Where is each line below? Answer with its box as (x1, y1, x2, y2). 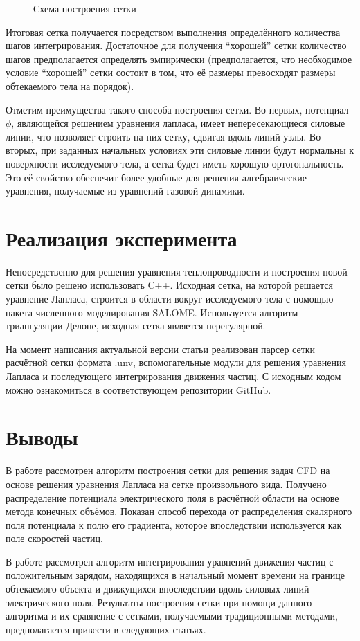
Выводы (6, 423, 78, 451)
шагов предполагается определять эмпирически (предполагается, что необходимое (6, 51, 352, 66)
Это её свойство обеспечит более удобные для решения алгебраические (6, 170, 307, 184)
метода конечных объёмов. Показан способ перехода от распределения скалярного (6, 504, 352, 518)
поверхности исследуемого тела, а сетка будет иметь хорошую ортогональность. (6, 156, 344, 170)
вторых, (6, 143, 38, 157)
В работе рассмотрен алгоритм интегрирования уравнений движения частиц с (6, 554, 334, 568)
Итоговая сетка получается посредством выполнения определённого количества (6, 24, 341, 39)
